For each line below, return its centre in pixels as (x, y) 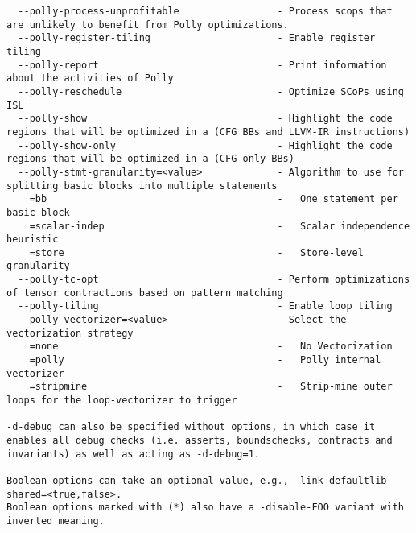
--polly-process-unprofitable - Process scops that (205, 11)
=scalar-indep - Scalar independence (220, 226)
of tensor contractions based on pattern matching (145, 293)
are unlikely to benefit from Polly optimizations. (148, 25)
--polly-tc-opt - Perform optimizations (214, 280)
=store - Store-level (196, 252)
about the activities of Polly (90, 79)
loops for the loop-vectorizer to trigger (122, 401)
